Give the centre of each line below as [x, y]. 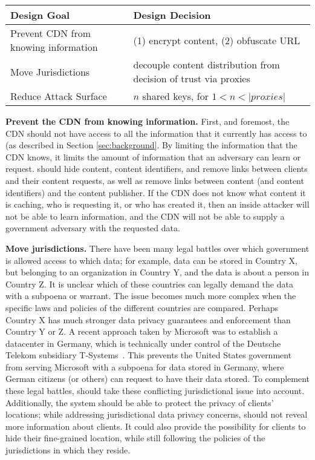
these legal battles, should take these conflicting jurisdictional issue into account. [155, 391]
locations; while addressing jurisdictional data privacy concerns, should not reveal [157, 414]
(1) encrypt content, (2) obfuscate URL [217, 40]
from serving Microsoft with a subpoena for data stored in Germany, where [145, 366]
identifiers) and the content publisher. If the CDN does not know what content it [156, 192]
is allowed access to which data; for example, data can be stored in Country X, [151, 260]
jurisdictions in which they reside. [68, 450]
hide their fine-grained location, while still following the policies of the [135, 438]
